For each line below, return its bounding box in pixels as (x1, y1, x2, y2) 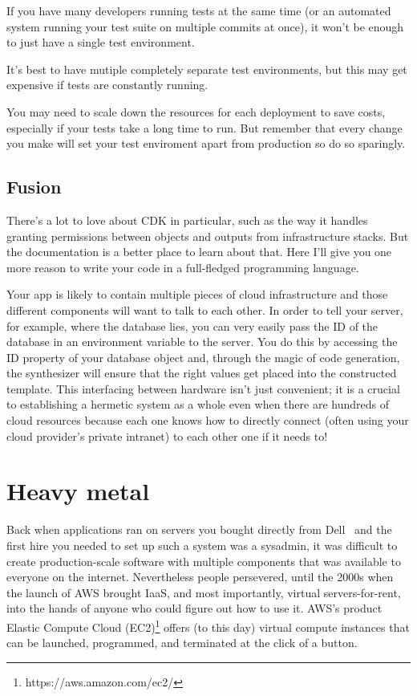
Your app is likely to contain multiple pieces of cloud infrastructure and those (6, 286, 388, 303)
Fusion (6, 174, 62, 199)
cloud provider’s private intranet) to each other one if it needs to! (6, 427, 328, 444)
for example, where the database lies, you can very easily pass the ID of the (6, 317, 379, 334)
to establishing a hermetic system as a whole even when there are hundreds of (6, 396, 389, 413)
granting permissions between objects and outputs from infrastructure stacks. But (6, 227, 409, 244)
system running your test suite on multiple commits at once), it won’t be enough (6, 18, 404, 35)
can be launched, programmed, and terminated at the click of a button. (6, 634, 358, 651)
